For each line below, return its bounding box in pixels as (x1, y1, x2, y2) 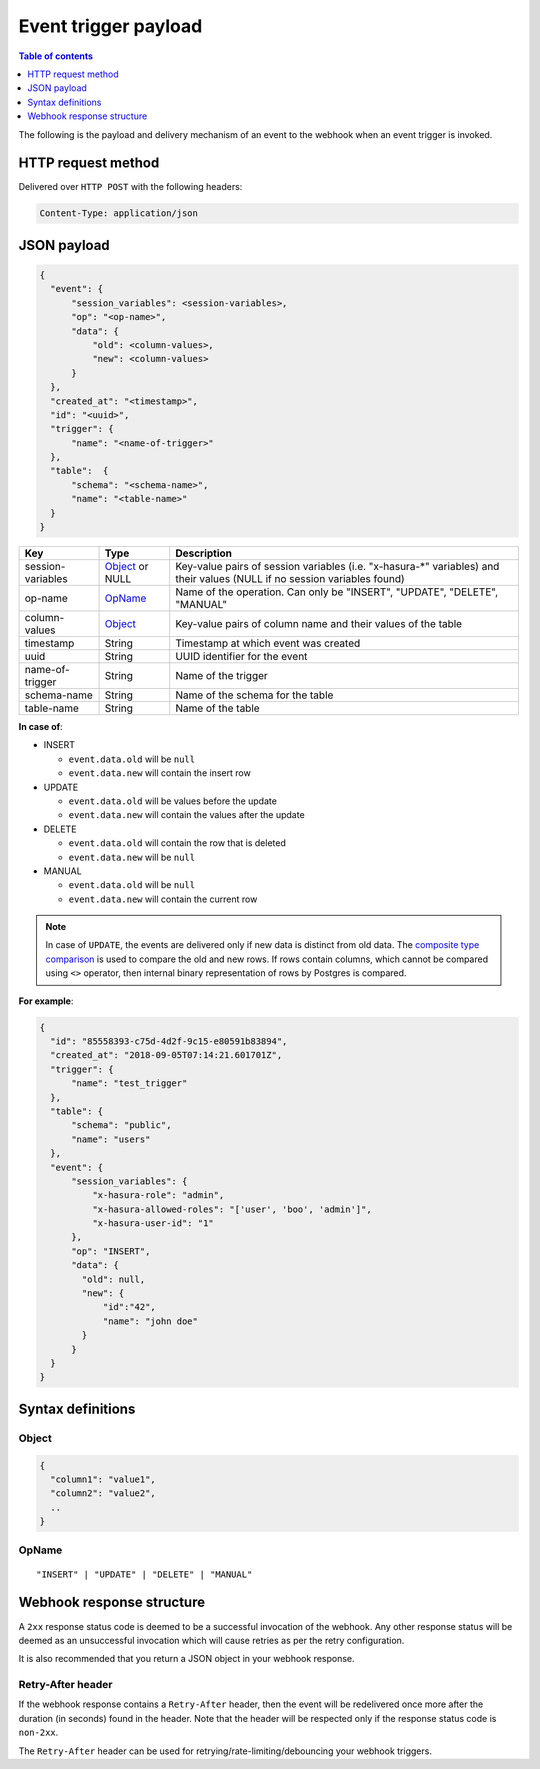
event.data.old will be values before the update (68, 795, 277, 807)
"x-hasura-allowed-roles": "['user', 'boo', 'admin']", (91, 1203, 372, 1215)
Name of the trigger (175, 669, 269, 682)
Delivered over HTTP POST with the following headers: (18, 181, 243, 193)
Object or (104, 560, 149, 573)
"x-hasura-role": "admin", (91, 1190, 225, 1201)
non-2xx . (18, 1726, 59, 1739)
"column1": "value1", (50, 1473, 157, 1485)
